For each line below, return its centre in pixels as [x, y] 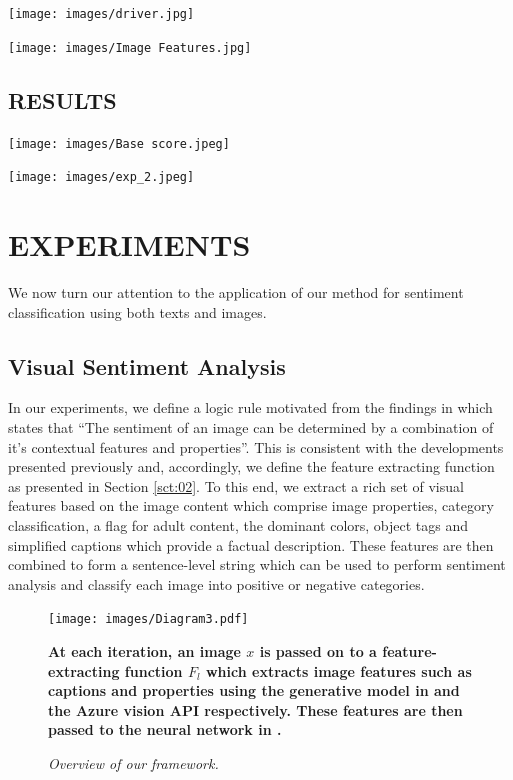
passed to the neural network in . [165, 729]
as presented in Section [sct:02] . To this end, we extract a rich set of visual [236, 485]
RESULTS [62, 99]
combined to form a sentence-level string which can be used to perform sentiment [257, 564]
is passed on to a [318, 650]
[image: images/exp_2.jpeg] [101, 177]
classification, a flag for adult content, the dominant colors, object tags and [238, 524]
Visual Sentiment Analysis [147, 365]
